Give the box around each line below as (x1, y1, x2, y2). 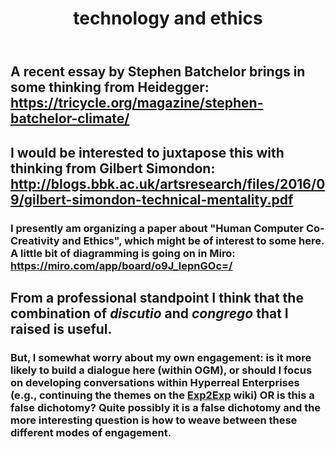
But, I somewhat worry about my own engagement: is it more (10, 350, 312, 364)
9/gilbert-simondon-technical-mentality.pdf (10, 191, 294, 208)
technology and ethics (73, 7, 263, 30)
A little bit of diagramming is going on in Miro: (10, 246, 236, 260)
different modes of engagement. (10, 425, 172, 439)
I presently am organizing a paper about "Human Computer (10, 221, 305, 235)
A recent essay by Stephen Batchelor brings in (10, 63, 306, 81)
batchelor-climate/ (10, 110, 130, 127)
